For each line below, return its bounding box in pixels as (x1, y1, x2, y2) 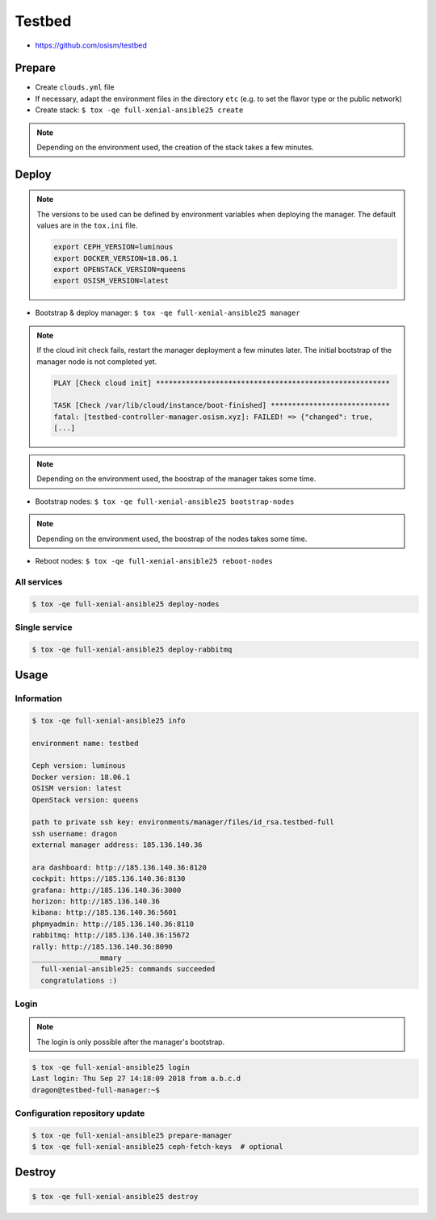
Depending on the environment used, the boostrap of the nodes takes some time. (36, 534, 308, 543)
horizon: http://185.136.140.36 (31, 897, 161, 906)
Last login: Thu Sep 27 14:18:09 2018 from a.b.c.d (31, 1074, 241, 1084)
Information (15, 693, 62, 704)
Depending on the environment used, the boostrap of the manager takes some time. (36, 474, 317, 484)
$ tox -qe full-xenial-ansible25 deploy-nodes (31, 599, 220, 609)
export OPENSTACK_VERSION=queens (53, 265, 186, 274)
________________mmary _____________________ (31, 954, 216, 962)
